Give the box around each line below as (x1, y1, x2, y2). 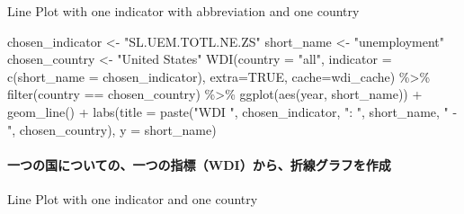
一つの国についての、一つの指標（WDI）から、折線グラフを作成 (7, 155, 391, 174)
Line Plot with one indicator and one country (7, 189, 258, 208)
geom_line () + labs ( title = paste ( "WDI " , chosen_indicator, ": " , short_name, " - (7, 102, 458, 120)
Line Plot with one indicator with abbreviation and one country (7, 2, 360, 20)
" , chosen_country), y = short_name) (7, 120, 217, 138)
